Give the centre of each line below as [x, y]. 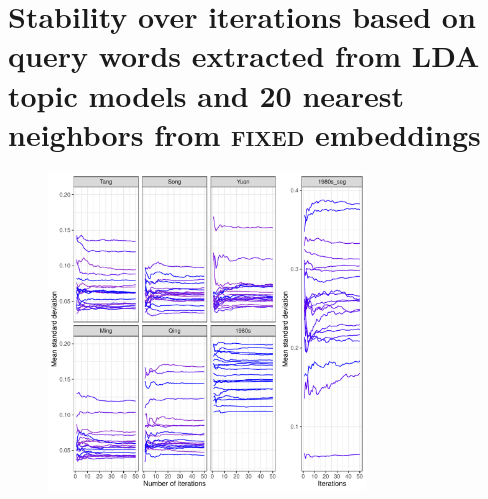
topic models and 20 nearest [206, 94]
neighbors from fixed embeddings [244, 133]
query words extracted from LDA [244, 55]
